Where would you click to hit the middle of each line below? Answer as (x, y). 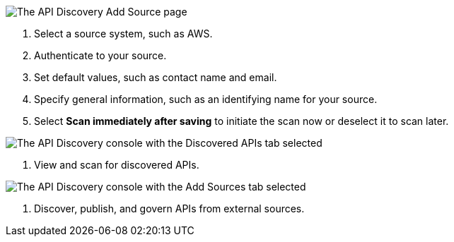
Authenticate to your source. (100, 55)
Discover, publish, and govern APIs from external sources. (169, 208)
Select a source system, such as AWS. (123, 34)
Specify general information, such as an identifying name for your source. (206, 99)
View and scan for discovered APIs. (117, 165)
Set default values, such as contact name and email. (156, 77)
